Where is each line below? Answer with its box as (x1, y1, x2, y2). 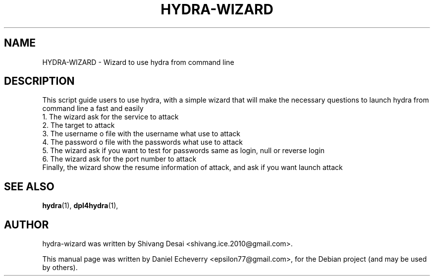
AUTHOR (4, 218, 49, 231)
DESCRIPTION (4, 75, 75, 88)
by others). (42, 263, 78, 272)
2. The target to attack (42, 121, 115, 130)
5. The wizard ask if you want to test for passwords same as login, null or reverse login (42, 146, 325, 155)
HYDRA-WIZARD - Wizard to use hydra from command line (42, 57, 234, 66)
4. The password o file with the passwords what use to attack (42, 138, 243, 147)
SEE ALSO (4, 180, 54, 193)
